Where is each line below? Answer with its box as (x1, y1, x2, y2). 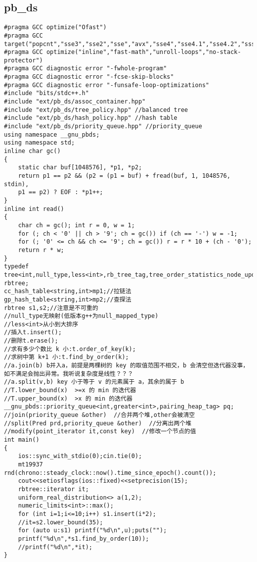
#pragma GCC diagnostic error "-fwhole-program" (4, 65, 167, 72)
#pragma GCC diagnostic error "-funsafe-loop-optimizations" (4, 81, 210, 89)
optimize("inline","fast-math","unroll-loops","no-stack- (46, 49, 241, 56)
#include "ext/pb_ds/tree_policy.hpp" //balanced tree (4, 106, 188, 113)
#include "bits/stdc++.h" (4, 90, 89, 97)
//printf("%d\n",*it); (18, 543, 92, 551)
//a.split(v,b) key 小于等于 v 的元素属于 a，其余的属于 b (4, 378, 184, 386)
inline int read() (4, 205, 64, 212)
